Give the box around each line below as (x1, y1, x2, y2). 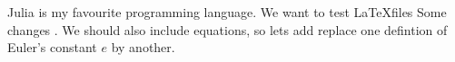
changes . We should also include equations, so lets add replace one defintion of (7, 20, 448, 39)
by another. (111, 38, 175, 57)
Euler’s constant (7, 38, 97, 57)
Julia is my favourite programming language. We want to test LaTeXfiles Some (7, 3, 447, 21)
